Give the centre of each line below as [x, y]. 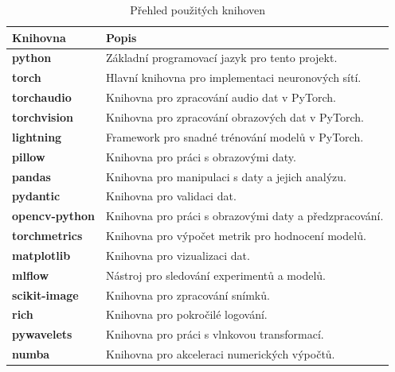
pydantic [36, 196]
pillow [29, 156]
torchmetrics [47, 236]
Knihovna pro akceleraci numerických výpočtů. [220, 354]
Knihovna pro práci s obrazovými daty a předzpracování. [244, 216]
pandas [31, 176]
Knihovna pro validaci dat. [171, 196]
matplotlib [41, 255]
